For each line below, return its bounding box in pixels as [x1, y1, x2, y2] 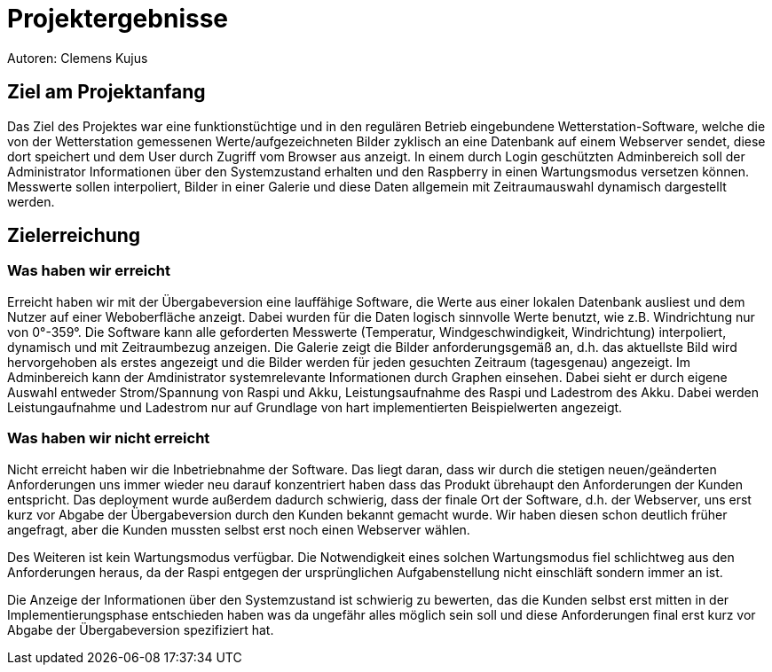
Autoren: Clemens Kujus [7, 50, 148, 66]
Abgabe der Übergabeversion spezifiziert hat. [7, 621, 274, 637]
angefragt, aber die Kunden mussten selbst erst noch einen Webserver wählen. [7, 521, 470, 537]
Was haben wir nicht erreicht [7, 429, 210, 448]
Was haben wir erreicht [7, 262, 171, 280]
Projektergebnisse [7, 4, 229, 34]
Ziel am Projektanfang [7, 81, 206, 104]
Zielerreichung [7, 224, 141, 247]
